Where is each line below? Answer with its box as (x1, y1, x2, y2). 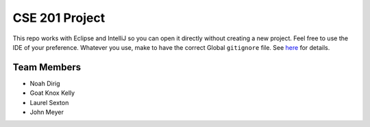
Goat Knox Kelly (29, 89, 75, 97)
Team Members (12, 61, 82, 73)
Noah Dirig (29, 79, 61, 87)
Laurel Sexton (29, 98, 69, 107)
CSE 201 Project (12, 10, 106, 25)
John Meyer (29, 108, 64, 116)
